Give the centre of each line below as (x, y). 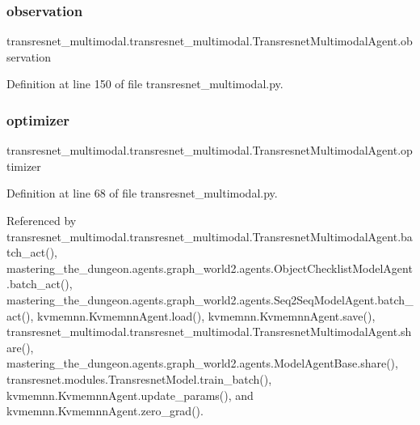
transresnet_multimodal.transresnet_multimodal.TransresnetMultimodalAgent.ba (210, 236)
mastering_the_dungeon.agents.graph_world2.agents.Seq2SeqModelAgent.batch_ (210, 299)
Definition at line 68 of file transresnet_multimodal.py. (142, 193)
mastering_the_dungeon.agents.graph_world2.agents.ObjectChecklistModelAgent (210, 268)
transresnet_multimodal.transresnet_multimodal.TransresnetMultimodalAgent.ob (210, 41)
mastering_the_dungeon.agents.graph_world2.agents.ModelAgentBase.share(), (202, 363)
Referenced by (42, 220)
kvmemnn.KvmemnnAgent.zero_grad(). (105, 411)
